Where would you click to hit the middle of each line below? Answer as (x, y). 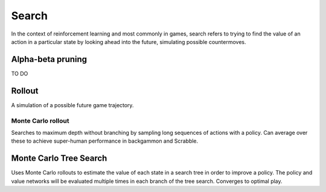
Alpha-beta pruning (49, 59)
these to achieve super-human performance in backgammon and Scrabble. (105, 141)
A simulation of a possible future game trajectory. (72, 105)
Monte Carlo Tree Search (59, 159)
